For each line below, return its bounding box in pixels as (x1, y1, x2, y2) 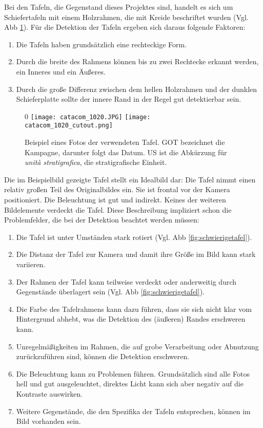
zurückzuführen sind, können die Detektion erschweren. (16, 351, 190, 362)
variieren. (16, 259, 46, 269)
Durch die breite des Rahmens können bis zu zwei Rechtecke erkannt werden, (16, 56, 259, 67)
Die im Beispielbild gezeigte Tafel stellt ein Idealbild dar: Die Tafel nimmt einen (4, 174, 256, 184)
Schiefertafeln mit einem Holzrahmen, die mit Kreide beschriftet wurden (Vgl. (4, 11, 249, 22)
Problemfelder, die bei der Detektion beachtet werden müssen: (4, 214, 199, 225)
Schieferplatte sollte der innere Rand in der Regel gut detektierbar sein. (16, 94, 241, 104)
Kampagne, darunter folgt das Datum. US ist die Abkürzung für (25, 146, 227, 157)
